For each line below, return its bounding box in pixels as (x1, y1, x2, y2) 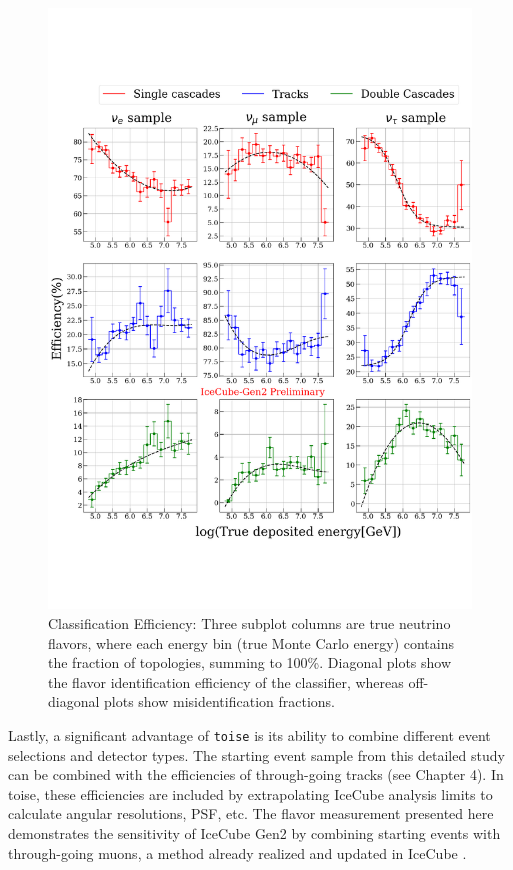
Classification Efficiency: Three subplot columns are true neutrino (48, 612, 451, 633)
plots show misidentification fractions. (104, 691, 335, 712)
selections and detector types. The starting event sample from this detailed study (8, 744, 505, 765)
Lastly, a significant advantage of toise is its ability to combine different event (8, 724, 491, 745)
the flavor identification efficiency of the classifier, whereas (48, 671, 404, 692)
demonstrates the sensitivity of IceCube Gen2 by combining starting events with (8, 822, 501, 843)
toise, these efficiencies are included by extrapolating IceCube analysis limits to (8, 783, 493, 804)
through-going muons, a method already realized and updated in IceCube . (8, 842, 467, 863)
